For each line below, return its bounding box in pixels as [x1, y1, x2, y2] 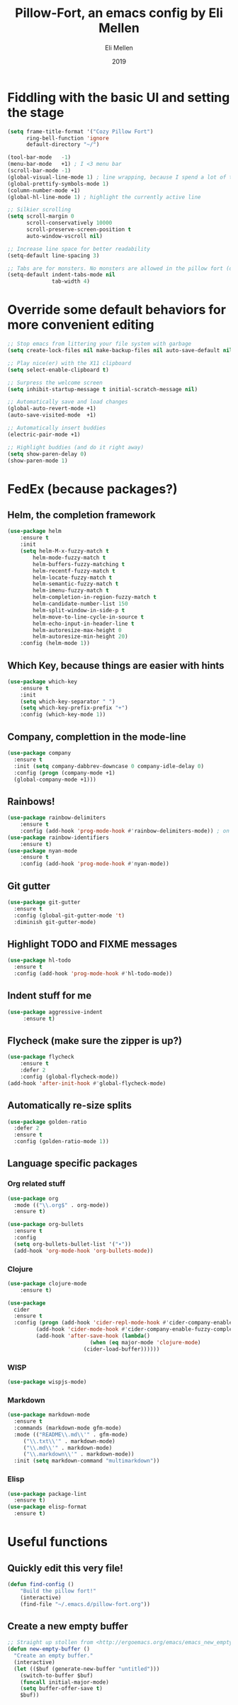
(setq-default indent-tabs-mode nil [7, 271, 115, 278]
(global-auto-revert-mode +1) [7, 405, 97, 412]
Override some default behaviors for [7, 302, 227, 318]
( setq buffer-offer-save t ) [20, 1685, 103, 1692]
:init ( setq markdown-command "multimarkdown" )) [13, 1458, 160, 1465]
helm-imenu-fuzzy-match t [33, 587, 110, 595]
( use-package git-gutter [7, 899, 81, 906]
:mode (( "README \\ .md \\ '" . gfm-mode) [13, 1431, 129, 1438]
